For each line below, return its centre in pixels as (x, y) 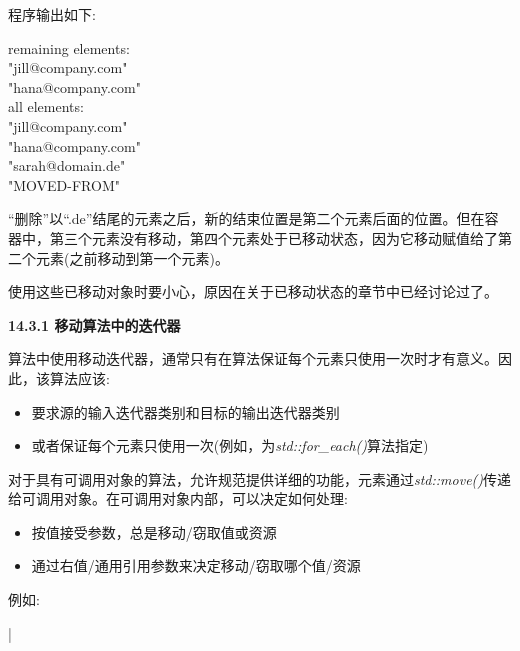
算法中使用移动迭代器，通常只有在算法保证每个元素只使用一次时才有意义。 (253, 358)
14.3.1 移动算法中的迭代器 (94, 324)
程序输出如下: (52, 14)
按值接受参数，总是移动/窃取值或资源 (154, 531)
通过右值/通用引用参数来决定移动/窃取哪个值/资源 (196, 565)
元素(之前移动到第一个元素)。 (132, 257)
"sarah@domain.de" (67, 165)
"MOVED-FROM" (64, 184)
